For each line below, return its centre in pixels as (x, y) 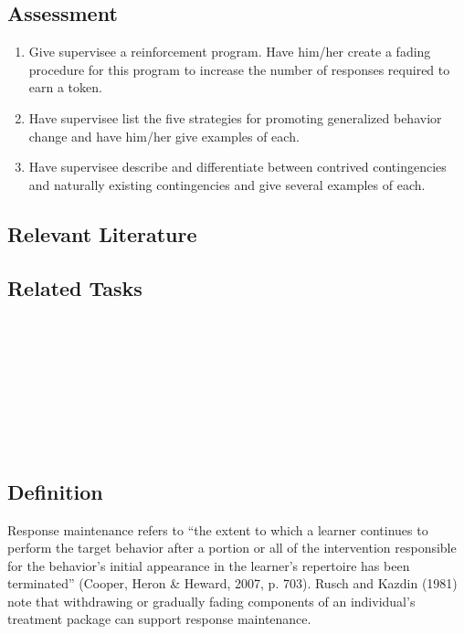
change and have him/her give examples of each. (164, 136)
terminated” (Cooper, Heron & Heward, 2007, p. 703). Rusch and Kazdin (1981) (232, 583)
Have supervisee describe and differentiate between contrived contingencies (237, 167)
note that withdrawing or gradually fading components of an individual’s (211, 601)
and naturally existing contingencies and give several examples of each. (227, 184)
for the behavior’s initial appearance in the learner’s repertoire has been (209, 565)
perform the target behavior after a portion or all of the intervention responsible (232, 548)
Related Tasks (75, 287)
